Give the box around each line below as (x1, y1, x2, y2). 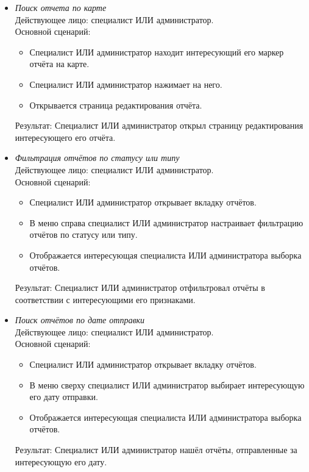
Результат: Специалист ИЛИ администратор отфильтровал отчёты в (15, 281, 265, 294)
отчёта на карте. (29, 57, 90, 70)
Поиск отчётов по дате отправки (15, 313, 145, 326)
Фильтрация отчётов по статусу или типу (15, 151, 180, 164)
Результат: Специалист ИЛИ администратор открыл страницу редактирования (15, 119, 304, 132)
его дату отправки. (29, 390, 98, 403)
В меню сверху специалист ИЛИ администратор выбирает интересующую (29, 378, 305, 391)
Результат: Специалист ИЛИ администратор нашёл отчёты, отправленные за (15, 443, 297, 456)
